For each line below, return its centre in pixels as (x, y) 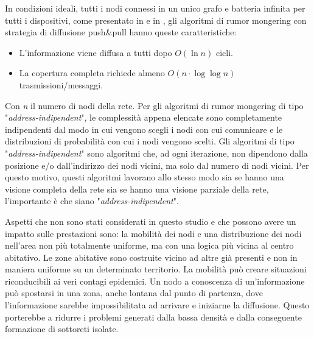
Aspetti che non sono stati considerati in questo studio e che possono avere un (151, 221)
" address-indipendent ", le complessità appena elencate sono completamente (144, 117)
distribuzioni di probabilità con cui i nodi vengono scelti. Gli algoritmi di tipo (150, 141)
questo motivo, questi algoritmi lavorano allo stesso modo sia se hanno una (145, 177)
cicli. (224, 52)
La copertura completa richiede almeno (92, 73)
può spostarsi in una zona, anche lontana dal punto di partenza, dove (134, 293)
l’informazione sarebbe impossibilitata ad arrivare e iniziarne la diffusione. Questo (157, 305)
